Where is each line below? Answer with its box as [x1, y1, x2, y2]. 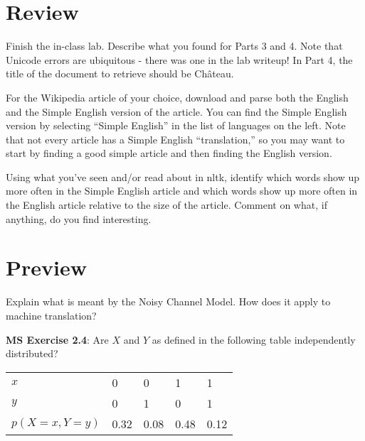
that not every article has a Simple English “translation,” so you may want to [6, 131, 345, 146]
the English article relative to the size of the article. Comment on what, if [6, 197, 327, 212]
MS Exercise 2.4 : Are [6, 332, 109, 347]
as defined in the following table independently [152, 332, 356, 347]
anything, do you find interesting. [6, 211, 152, 226]
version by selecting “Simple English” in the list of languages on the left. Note [6, 118, 346, 133]
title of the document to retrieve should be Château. [6, 66, 234, 81]
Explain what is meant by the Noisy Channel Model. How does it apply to [6, 294, 331, 309]
